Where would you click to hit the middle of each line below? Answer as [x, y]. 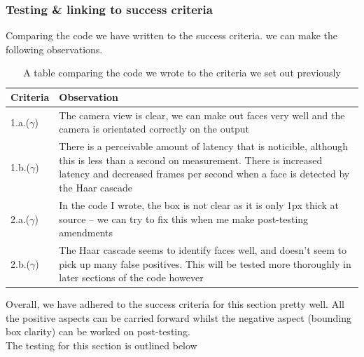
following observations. [54, 49]
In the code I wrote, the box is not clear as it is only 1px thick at [199, 204]
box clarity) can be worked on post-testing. [98, 331]
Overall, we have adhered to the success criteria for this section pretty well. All [175, 304]
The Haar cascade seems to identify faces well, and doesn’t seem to [203, 249]
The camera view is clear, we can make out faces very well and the [202, 115]
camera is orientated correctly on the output [154, 129]
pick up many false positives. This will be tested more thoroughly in [205, 263]
